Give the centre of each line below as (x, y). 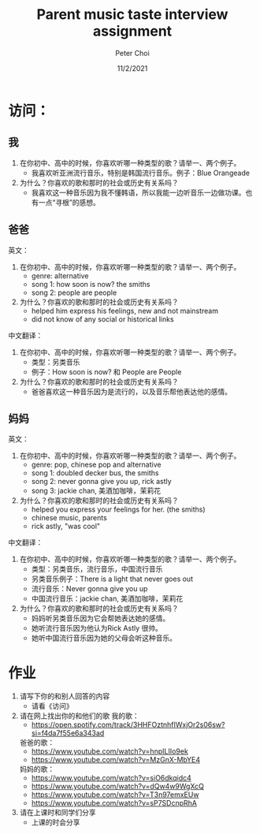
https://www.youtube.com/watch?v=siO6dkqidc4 (111, 778)
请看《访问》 (52, 706)
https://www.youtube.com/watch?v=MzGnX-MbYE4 (116, 760)
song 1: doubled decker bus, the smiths (95, 473)
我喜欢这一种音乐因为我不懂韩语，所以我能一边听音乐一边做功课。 (138, 192)
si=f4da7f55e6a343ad (68, 733)
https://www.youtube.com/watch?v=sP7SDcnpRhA (114, 803)
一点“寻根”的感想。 (69, 202)
